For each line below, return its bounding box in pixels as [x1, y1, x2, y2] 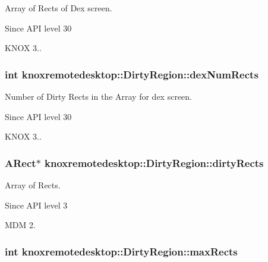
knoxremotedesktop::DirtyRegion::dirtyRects [45, 155, 264, 170]
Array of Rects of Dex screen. [5, 2, 112, 14]
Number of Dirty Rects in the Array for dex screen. [5, 90, 192, 102]
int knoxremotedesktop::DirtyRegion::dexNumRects [5, 67, 258, 81]
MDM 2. [5, 219, 36, 231]
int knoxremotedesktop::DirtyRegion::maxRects [5, 244, 238, 258]
